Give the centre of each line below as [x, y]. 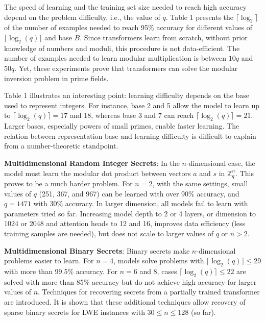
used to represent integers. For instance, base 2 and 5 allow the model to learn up [132, 105]
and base [58, 37]
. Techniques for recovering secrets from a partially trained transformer [149, 292]
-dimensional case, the [221, 163]
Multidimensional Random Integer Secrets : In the [92, 163]
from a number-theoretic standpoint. [61, 146]
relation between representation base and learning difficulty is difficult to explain [130, 135]
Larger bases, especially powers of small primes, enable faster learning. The [122, 126]
